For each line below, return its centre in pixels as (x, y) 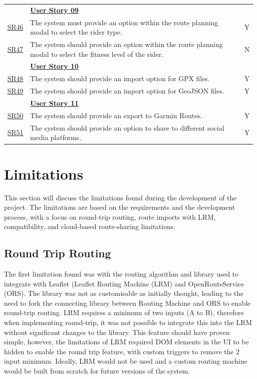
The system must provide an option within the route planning (124, 22)
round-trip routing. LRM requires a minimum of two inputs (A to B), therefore (124, 312)
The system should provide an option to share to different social (127, 127)
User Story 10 (55, 66)
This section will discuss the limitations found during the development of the (120, 197)
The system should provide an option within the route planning (127, 44)
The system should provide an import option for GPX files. (120, 78)
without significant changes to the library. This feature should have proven (117, 332)
